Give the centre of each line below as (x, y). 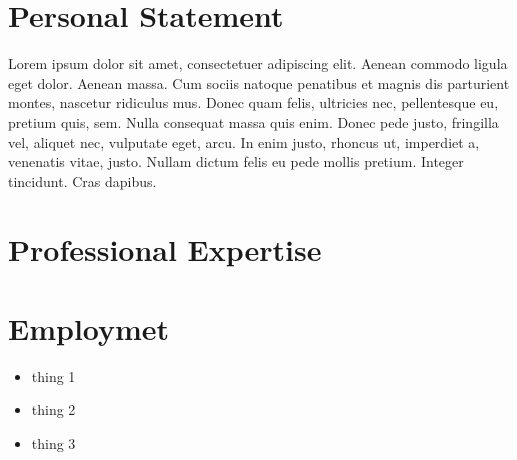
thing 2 (53, 409)
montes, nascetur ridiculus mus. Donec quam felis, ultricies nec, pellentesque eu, (253, 102)
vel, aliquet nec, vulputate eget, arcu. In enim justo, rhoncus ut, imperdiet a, (244, 141)
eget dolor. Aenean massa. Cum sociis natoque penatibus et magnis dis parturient (259, 82)
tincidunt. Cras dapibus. (82, 180)
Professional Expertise (165, 249)
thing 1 (53, 375)
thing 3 (53, 442)
